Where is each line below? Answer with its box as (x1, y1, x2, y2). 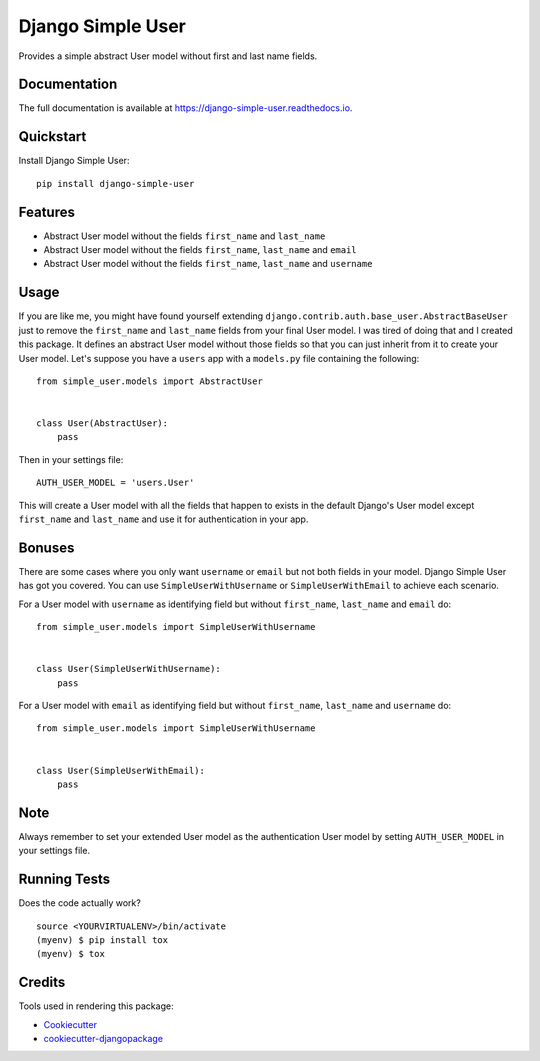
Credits (18, 974, 66, 991)
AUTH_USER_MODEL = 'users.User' (36, 477, 195, 489)
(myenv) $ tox (36, 948, 105, 960)
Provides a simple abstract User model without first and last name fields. (18, 50, 318, 62)
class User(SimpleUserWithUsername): (36, 663, 222, 675)
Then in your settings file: (18, 453, 124, 465)
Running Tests (18, 871, 110, 888)
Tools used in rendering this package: (18, 1000, 174, 1012)
